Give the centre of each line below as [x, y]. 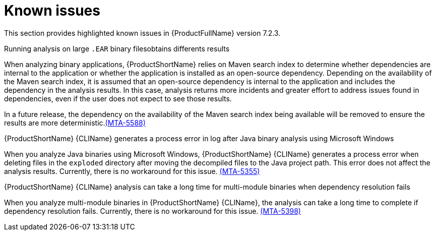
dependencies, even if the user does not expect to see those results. [118, 98]
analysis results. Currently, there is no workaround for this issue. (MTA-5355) [132, 171]
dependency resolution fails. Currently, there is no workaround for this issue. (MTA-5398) [152, 211]
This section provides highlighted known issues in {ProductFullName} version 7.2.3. [142, 33]
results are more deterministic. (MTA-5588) [75, 123]
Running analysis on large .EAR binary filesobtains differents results [117, 48]
